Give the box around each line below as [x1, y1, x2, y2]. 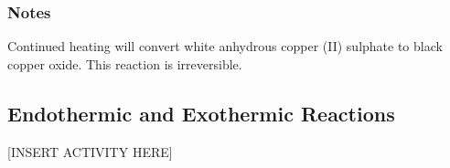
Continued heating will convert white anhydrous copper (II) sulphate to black [7, 37, 443, 56]
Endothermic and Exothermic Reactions [7, 99, 395, 127]
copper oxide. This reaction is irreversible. [7, 54, 242, 73]
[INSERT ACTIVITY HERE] [7, 142, 173, 161]
